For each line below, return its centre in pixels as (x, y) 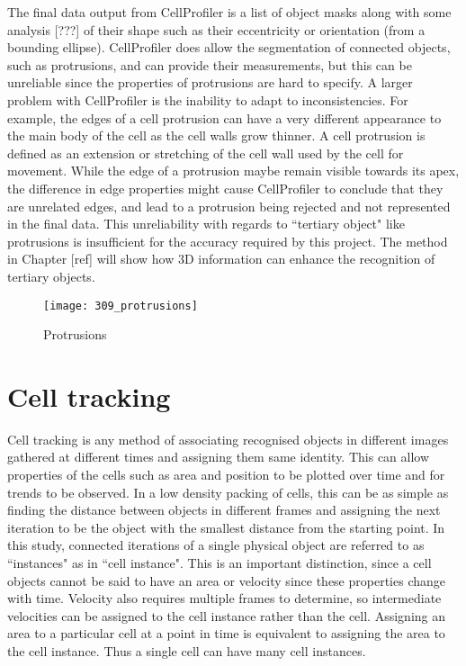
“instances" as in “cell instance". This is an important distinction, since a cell (220, 563)
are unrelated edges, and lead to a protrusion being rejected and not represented (229, 206)
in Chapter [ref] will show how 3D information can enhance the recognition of (221, 259)
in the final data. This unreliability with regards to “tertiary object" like (206, 224)
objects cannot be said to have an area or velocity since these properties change (226, 580)
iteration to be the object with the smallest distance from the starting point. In (226, 527)
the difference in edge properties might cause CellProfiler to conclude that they (225, 188)
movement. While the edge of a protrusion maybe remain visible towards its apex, (233, 171)
